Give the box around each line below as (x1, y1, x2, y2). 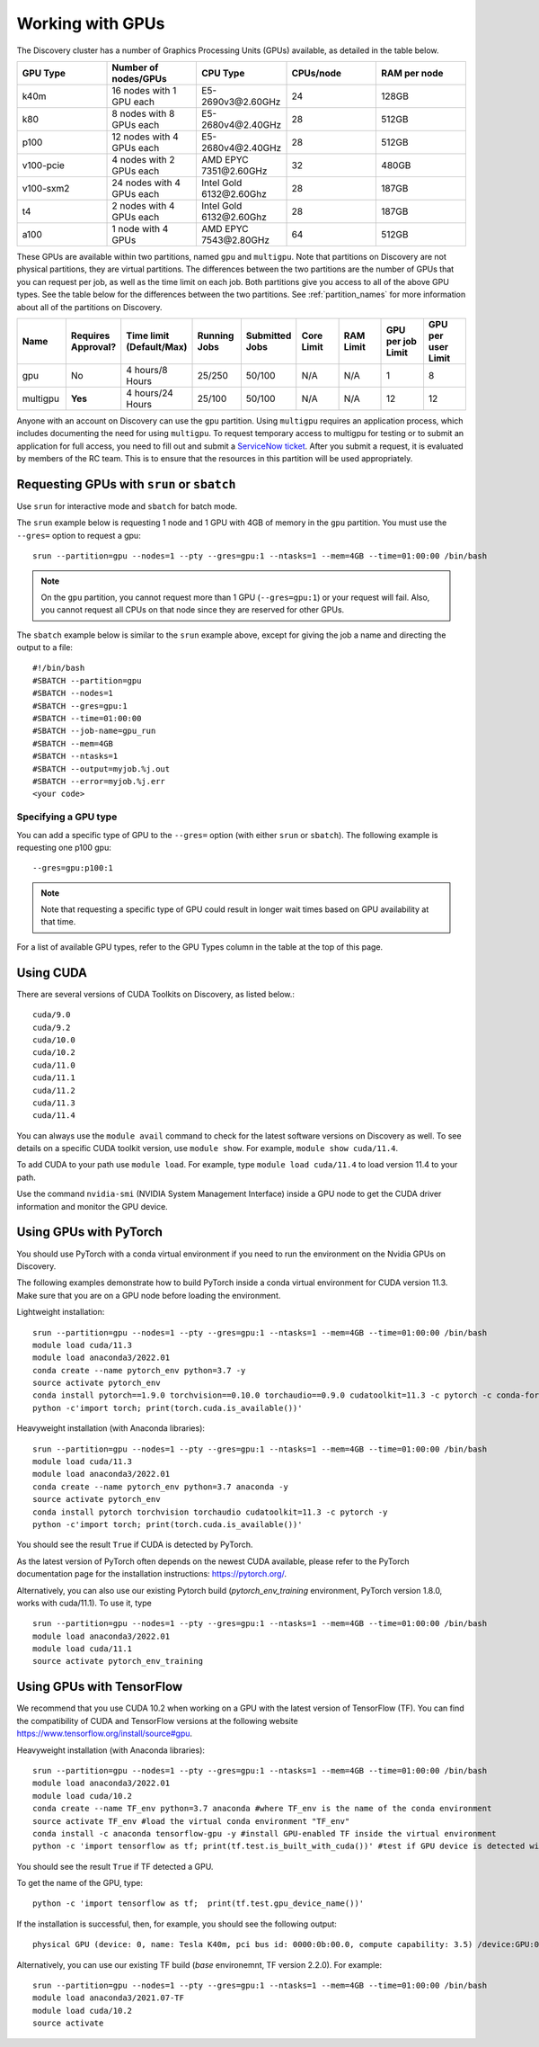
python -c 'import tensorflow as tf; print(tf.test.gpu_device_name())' (32, 1899, 365, 1908)
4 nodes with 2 (111, 153, 175, 165)
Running (197, 329, 234, 342)
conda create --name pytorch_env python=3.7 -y (32, 1365, 246, 1375)
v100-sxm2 (22, 182, 70, 194)
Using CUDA (16, 965, 88, 980)
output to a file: (16, 642, 74, 653)
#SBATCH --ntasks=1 (32, 751, 119, 762)
